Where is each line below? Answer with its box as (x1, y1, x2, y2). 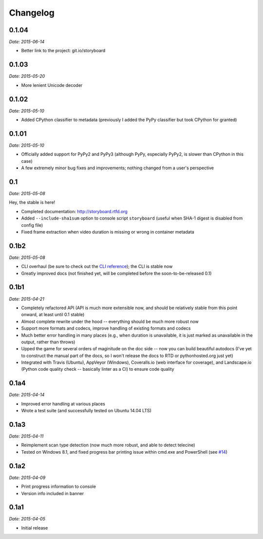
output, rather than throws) (21, 339, 75, 345)
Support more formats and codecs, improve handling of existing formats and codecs (21, 325, 191, 331)
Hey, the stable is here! (9, 200, 56, 205)
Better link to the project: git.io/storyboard (21, 48, 106, 54)
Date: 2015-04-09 (9, 475, 46, 480)
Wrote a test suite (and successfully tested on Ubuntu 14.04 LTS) (21, 408, 152, 414)
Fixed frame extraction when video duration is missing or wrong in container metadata (21, 229, 194, 235)
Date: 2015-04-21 (9, 296, 45, 302)
